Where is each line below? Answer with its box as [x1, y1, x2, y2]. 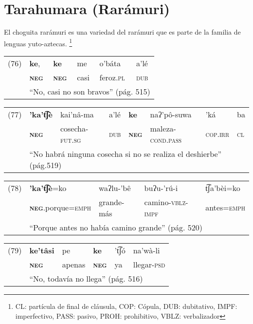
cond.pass [150, 133, 182, 145]
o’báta [99, 57, 121, 69]
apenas [62, 258, 86, 270]
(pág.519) [29, 159, 62, 171]
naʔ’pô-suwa [150, 108, 192, 120]
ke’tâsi [29, 244, 54, 256]
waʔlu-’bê [98, 182, 131, 193]
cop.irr [205, 128, 230, 140]
